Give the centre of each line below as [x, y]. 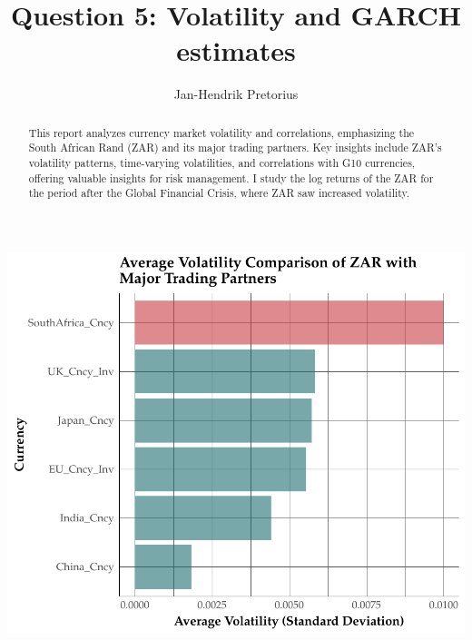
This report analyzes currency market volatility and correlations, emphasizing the [221, 132]
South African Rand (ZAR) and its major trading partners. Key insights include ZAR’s [235, 148]
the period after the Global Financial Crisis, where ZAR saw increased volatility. [219, 193]
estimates [236, 50]
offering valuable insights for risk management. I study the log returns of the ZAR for [231, 177]
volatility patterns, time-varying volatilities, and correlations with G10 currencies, [222, 163]
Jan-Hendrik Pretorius [236, 94]
